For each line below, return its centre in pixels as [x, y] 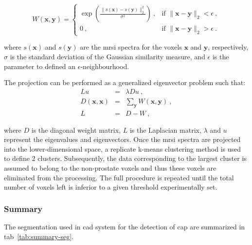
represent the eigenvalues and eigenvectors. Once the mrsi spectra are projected [122, 139]
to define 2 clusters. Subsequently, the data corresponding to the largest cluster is [125, 158]
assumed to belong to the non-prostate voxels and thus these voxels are [110, 168]
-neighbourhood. [105, 66]
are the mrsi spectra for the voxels [131, 47]
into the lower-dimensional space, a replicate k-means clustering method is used [123, 149]
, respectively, [228, 47]
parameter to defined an [40, 66]
